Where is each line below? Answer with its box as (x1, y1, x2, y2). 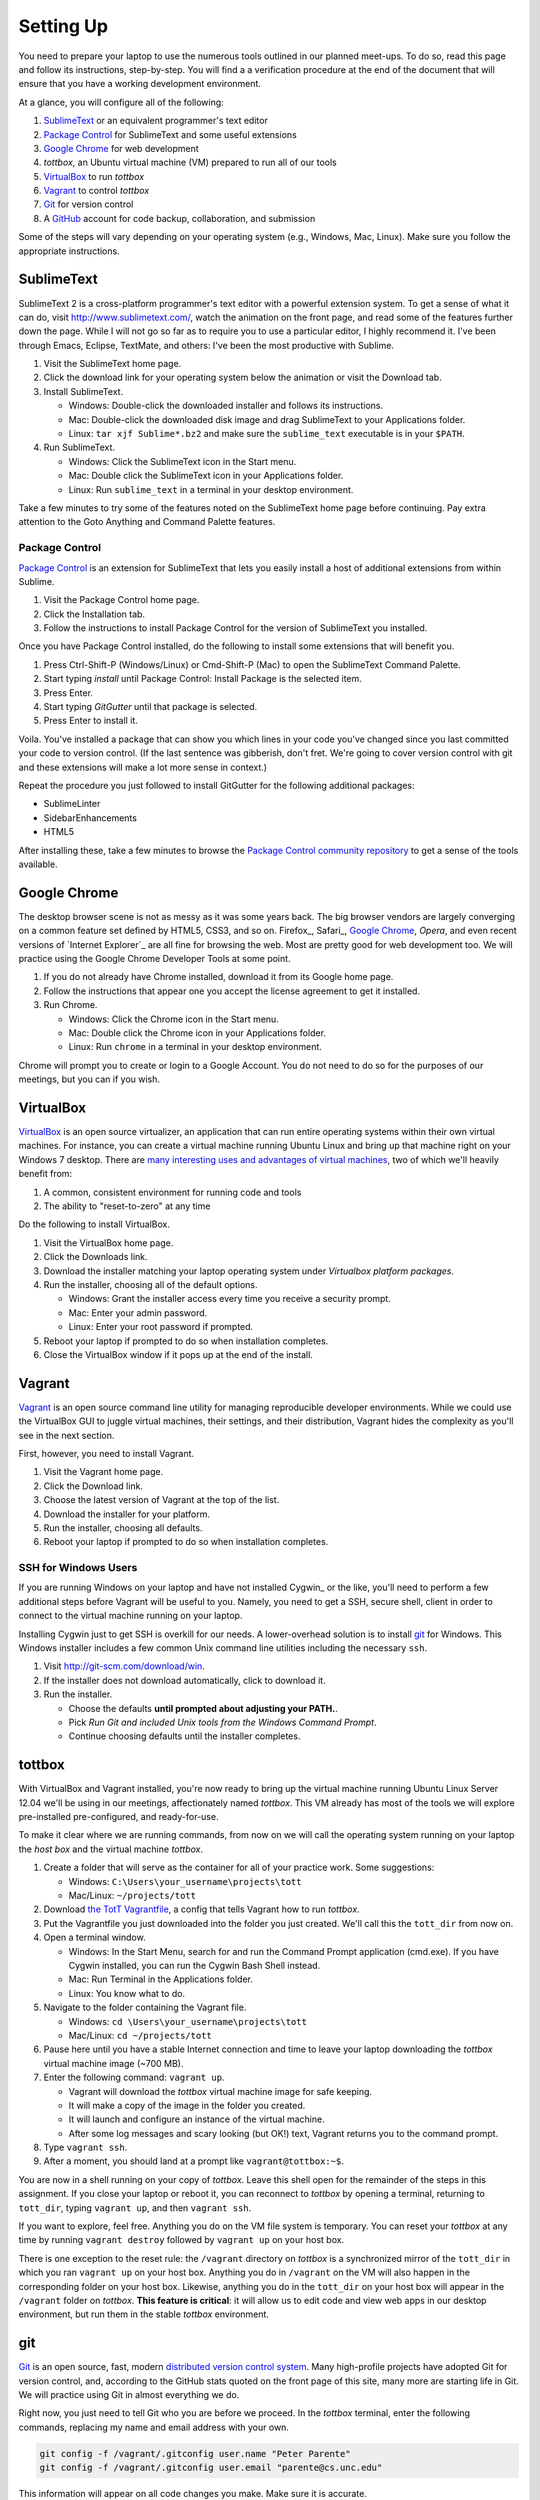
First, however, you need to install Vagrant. (18, 1448, 195, 1459)
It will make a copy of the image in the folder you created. (68, 2099, 306, 2111)
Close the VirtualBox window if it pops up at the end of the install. (43, 1348, 314, 1360)
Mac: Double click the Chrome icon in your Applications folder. (68, 1026, 327, 1039)
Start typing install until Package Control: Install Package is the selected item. (43, 673, 362, 685)
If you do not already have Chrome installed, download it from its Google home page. (43, 971, 394, 983)
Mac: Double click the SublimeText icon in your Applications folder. (68, 470, 344, 482)
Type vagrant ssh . (43, 2141, 128, 2154)
